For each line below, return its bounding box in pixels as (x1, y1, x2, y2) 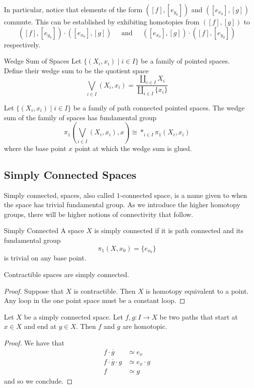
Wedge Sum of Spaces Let (4, 56, 82, 66)
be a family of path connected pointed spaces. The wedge (73, 102, 245, 112)
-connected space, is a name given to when (120, 190, 247, 200)
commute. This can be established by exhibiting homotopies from (4, 17, 200, 26)
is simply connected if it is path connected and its (94, 225, 244, 236)
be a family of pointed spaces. (141, 56, 230, 66)
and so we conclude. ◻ (4, 376, 73, 386)
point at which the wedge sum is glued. (75, 143, 192, 153)
